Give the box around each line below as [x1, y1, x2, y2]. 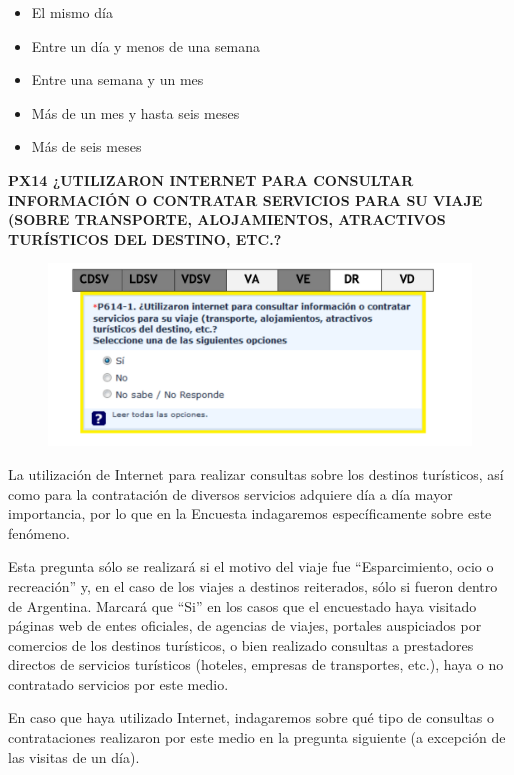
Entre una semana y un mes [31, 69, 204, 90]
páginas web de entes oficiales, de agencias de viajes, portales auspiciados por [8, 615, 482, 636]
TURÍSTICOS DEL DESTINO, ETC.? [8, 228, 282, 249]
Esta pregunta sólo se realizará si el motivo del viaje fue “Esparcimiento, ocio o [8, 556, 494, 577]
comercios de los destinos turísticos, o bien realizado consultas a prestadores [8, 634, 474, 655]
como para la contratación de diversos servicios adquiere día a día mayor [8, 483, 453, 504]
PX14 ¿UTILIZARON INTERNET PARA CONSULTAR [8, 169, 414, 190]
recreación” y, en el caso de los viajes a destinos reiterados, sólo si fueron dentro [8, 575, 498, 596]
